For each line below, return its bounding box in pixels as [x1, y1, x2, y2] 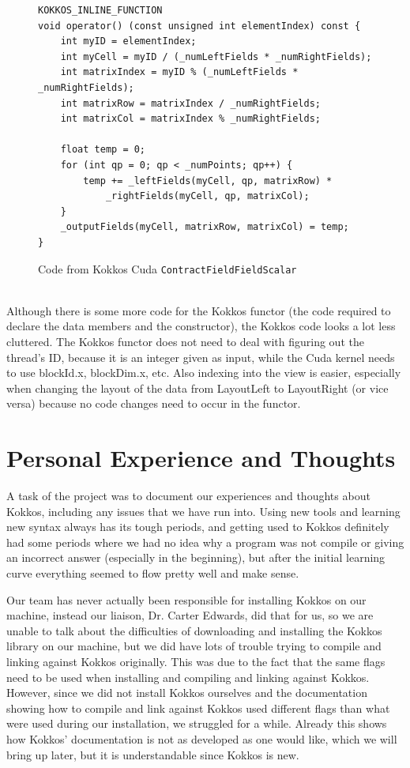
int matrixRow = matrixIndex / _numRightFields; [60, 97, 321, 109]
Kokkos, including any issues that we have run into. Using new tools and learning [6, 503, 401, 519]
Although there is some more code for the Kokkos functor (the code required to [6, 302, 391, 318]
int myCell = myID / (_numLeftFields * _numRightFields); [60, 51, 372, 62]
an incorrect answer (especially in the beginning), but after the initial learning [6, 549, 386, 566]
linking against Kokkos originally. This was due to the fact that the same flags [6, 653, 386, 669]
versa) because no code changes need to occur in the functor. [6, 395, 301, 412]
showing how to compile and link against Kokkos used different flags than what [6, 699, 390, 716]
